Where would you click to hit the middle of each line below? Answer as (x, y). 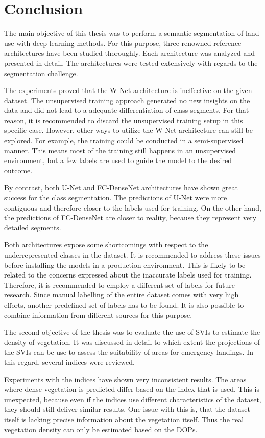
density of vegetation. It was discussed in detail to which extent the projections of (132, 342)
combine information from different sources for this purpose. (98, 315)
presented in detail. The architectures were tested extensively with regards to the (131, 63)
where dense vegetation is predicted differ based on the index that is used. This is (132, 389)
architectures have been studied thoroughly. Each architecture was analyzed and (130, 53)
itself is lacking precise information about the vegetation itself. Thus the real (124, 419)
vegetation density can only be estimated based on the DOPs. (101, 429)
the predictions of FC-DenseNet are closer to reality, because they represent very (130, 217)
